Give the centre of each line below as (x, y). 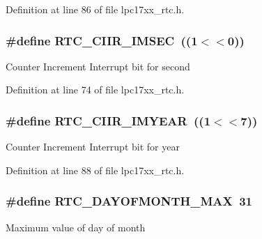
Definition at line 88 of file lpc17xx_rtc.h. (95, 170)
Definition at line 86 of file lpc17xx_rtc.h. (95, 9)
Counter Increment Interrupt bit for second (98, 66)
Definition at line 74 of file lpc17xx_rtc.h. (95, 90)
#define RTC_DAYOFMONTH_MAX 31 (129, 201)
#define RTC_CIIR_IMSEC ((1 (102, 40)
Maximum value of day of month (76, 227)
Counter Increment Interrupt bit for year (93, 147)
